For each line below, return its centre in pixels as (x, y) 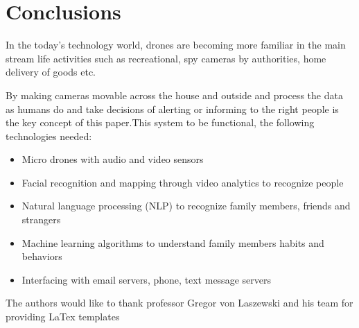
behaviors (42, 256)
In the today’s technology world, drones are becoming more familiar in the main (176, 45)
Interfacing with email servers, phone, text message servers (146, 279)
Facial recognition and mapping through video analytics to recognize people (183, 182)
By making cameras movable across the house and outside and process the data (174, 95)
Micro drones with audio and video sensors (113, 159)
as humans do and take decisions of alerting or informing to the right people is (172, 109)
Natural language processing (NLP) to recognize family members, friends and (186, 206)
